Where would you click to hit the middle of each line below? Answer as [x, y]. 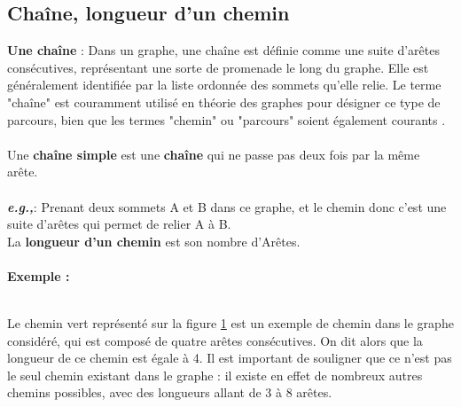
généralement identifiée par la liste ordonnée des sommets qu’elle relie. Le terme [224, 85]
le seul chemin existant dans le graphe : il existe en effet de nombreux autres [215, 375]
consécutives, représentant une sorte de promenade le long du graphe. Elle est [218, 67]
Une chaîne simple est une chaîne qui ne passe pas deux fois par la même [214, 154]
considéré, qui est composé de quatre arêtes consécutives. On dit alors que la [215, 340]
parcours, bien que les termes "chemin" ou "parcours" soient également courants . [227, 119]
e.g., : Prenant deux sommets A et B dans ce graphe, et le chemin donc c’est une [227, 206]
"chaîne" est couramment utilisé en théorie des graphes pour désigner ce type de [224, 102]
